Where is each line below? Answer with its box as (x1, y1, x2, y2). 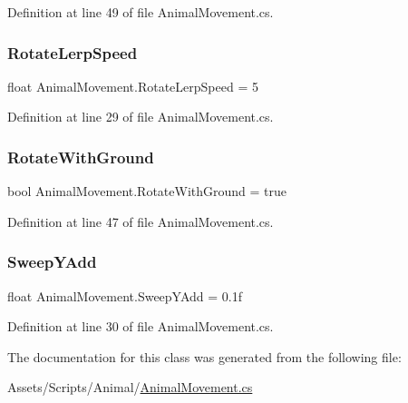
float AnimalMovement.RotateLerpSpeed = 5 (7, 76, 258, 95)
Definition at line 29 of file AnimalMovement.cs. (7, 107, 274, 126)
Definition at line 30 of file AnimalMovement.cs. (7, 317, 274, 336)
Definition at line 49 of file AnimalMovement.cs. (7, 3, 274, 21)
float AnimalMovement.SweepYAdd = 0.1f (7, 286, 243, 305)
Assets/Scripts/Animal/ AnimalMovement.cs (7, 378, 253, 397)
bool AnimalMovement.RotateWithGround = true (7, 182, 287, 201)
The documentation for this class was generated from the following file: (7, 347, 402, 366)
